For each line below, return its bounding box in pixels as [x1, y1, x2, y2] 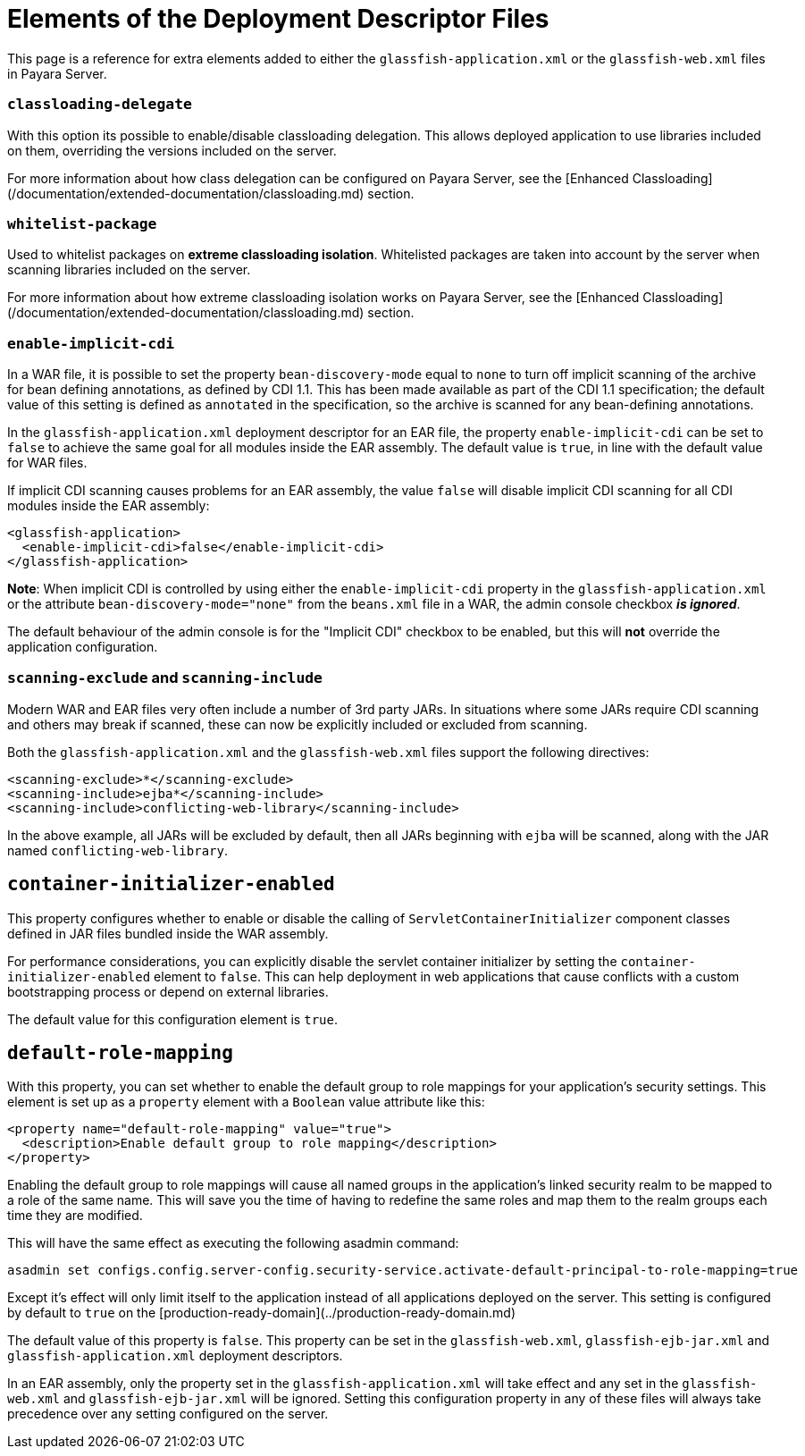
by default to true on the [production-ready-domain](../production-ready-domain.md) [7, 1305, 516, 1321]
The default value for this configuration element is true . [7, 1011, 338, 1027]
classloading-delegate [7, 96, 192, 114]
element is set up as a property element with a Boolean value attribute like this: [7, 1094, 485, 1110]
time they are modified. [7, 1208, 143, 1224]
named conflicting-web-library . [7, 842, 228, 858]
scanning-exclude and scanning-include [7, 669, 323, 687]
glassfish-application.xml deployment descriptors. [7, 1348, 343, 1364]
